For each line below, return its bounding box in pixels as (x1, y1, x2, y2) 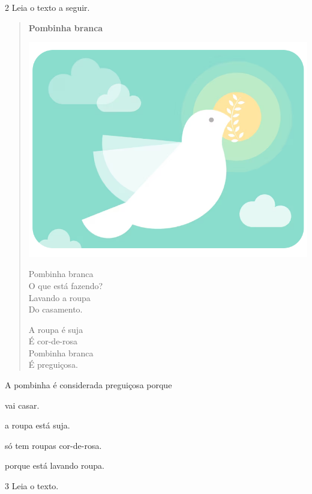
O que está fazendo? (28, 279, 103, 291)
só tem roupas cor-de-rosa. (5, 439, 102, 451)
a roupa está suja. (5, 419, 70, 431)
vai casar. (5, 398, 40, 411)
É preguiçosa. (28, 358, 78, 371)
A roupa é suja (28, 323, 83, 335)
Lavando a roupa (28, 291, 91, 303)
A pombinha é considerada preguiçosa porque (5, 379, 172, 391)
